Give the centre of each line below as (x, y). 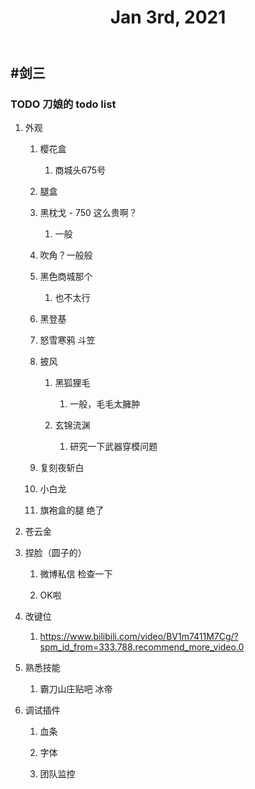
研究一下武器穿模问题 (113, 447)
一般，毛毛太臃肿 (105, 404)
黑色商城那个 (66, 277)
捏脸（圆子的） (55, 553)
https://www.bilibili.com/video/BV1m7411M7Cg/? (139, 637)
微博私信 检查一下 (76, 574)
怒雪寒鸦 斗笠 (67, 340)
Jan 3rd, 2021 (168, 17)
